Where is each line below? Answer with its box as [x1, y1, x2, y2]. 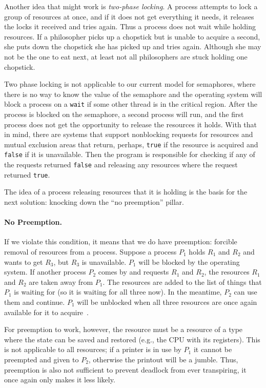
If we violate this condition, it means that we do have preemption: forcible [4, 236, 237, 247]
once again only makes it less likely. [4, 374, 115, 385]
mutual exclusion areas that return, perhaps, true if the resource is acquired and [4, 139, 258, 149]
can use [234, 286, 257, 297]
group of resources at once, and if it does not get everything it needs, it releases [4, 11, 254, 22]
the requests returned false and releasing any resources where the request [4, 159, 238, 170]
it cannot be [193, 344, 232, 355]
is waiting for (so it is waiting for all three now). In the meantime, [14, 286, 222, 297]
